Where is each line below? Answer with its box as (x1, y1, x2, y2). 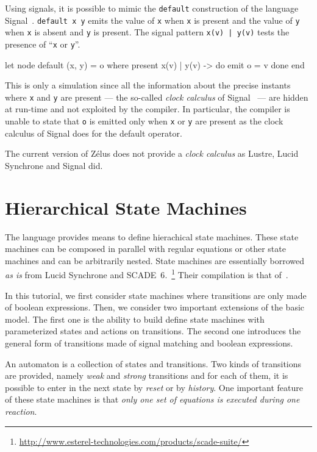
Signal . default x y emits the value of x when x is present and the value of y (5, 13, 300, 26)
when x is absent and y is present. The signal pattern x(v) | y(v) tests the (5, 26, 290, 38)
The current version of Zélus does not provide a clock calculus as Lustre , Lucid (5, 147, 299, 160)
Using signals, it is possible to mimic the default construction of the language (5, 2, 299, 14)
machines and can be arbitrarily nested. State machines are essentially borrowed (5, 254, 304, 267)
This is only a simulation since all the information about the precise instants (5, 79, 291, 91)
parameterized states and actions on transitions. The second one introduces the (5, 325, 301, 337)
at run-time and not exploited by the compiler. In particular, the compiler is (5, 102, 290, 115)
